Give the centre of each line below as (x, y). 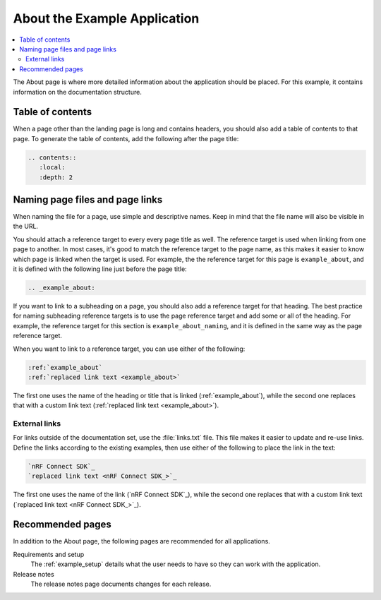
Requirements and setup (49, 554)
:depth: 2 (56, 177)
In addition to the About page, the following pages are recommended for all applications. (142, 541)
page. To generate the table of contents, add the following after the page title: (126, 138)
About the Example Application (106, 18)
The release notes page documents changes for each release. (121, 584)
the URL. (26, 227)
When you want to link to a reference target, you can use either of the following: (129, 349)
